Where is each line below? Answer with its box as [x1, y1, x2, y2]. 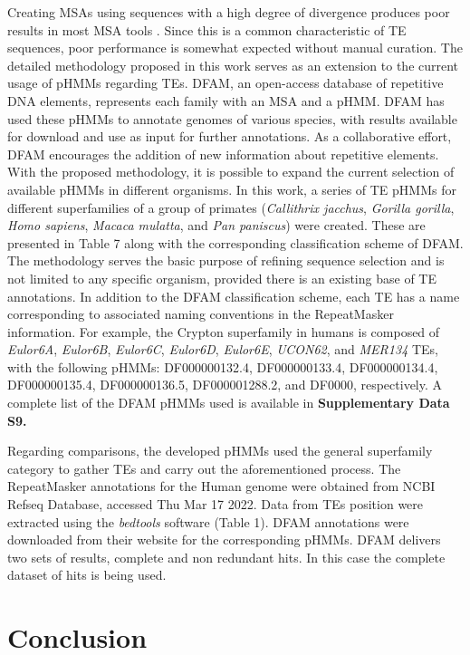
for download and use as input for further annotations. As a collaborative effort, [7, 127, 452, 146]
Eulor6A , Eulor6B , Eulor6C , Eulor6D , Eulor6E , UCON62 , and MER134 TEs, [7, 340, 438, 359]
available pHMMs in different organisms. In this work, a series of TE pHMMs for [7, 179, 456, 198]
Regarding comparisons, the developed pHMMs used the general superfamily [7, 441, 433, 460]
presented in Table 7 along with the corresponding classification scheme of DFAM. [7, 233, 464, 252]
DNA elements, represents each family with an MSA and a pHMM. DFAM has [7, 91, 445, 110]
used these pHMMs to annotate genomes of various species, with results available [7, 109, 457, 128]
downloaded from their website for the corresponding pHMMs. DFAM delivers [7, 530, 441, 549]
